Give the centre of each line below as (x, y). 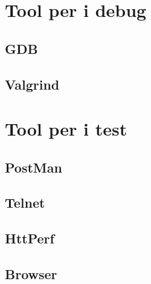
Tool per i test (66, 129)
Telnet (25, 203)
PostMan (34, 167)
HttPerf (30, 238)
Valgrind (32, 84)
